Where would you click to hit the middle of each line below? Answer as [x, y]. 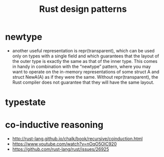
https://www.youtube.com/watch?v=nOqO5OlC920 [64, 144]
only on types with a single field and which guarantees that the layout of [86, 56]
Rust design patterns [83, 9]
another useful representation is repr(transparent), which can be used [83, 51]
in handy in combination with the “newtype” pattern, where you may [82, 66]
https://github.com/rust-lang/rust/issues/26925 [61, 149]
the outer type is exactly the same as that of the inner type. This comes [85, 61]
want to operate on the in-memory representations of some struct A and [86, 72]
